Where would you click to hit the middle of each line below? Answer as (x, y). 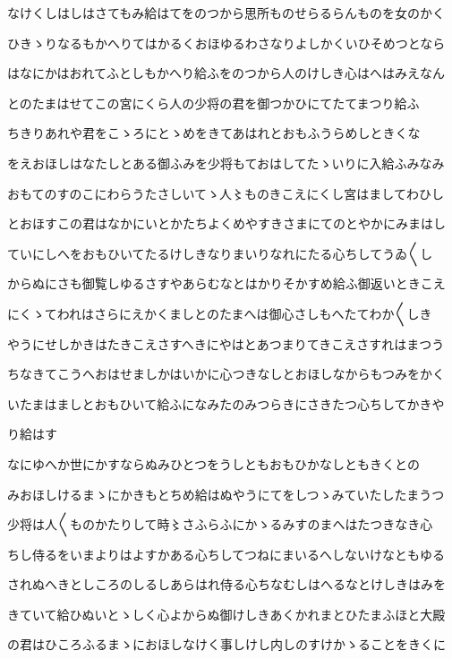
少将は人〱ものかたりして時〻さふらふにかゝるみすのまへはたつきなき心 (220, 524)
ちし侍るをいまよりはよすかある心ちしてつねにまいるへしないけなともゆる (226, 554)
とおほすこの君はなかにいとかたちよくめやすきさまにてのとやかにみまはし (226, 223)
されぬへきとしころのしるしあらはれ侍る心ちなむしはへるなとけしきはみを (226, 584)
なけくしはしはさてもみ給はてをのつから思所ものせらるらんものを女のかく (226, 13)
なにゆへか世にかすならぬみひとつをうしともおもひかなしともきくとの (213, 463)
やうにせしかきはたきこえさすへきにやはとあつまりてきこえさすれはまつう (226, 343)
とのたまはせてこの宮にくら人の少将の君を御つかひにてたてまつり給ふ (213, 103)
